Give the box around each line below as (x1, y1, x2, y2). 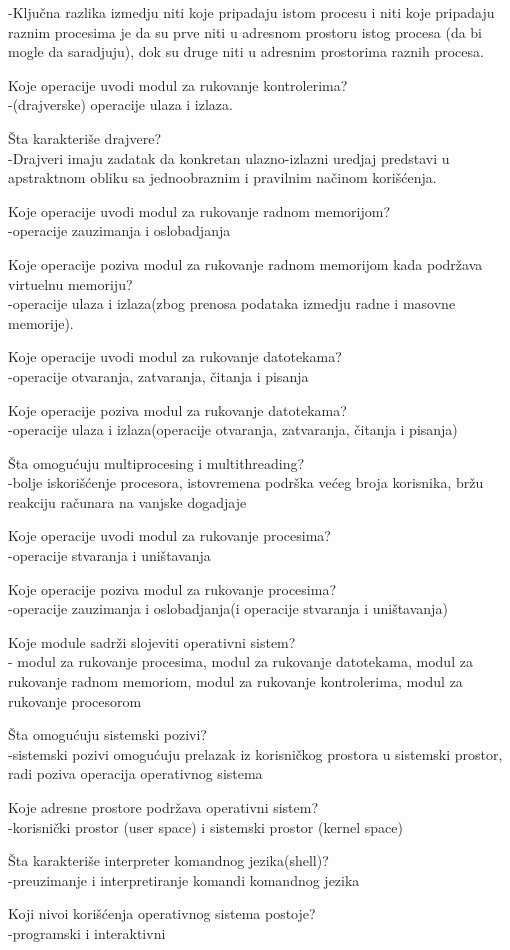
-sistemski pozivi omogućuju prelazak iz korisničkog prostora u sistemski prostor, (8, 743, 503, 764)
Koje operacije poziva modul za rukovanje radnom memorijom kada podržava (8, 253, 483, 274)
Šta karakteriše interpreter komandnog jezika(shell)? (8, 850, 329, 871)
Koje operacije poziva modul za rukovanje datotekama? (8, 399, 347, 420)
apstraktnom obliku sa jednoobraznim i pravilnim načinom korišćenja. (8, 167, 437, 188)
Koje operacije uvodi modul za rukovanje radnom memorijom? (8, 200, 391, 221)
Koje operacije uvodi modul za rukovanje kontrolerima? (8, 74, 348, 95)
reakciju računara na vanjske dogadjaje (8, 491, 247, 512)
